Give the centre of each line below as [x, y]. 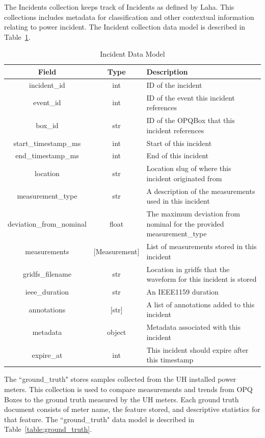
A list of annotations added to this [201, 304]
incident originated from [184, 178]
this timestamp [170, 360]
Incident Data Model [132, 54]
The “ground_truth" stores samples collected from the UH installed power [120, 379]
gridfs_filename [47, 274]
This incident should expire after [197, 349]
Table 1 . [17, 36]
